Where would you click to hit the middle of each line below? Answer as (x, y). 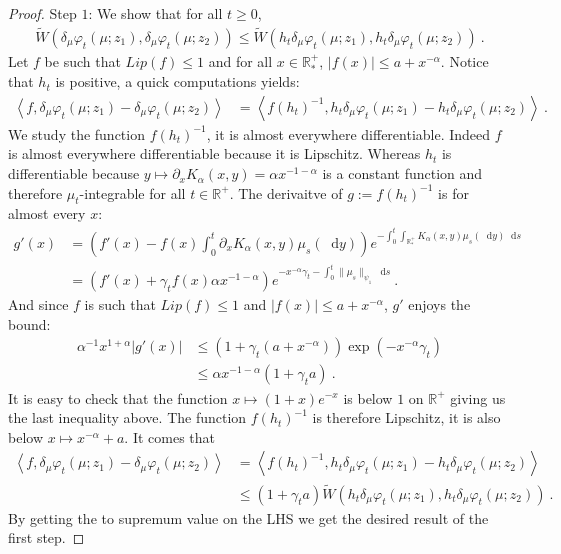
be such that (82, 60)
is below (368, 397)
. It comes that (170, 436)
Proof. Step (42, 13)
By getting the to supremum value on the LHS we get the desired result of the (248, 517)
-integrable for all (132, 192)
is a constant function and (402, 173)
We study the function (76, 133)
